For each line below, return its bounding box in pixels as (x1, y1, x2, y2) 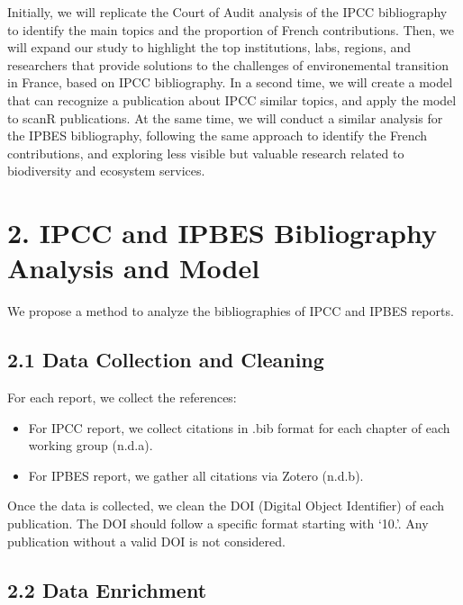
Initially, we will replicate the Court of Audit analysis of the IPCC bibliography (7, 3, 448, 21)
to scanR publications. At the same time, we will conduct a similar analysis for (7, 108, 443, 127)
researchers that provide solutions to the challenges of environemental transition (7, 55, 449, 74)
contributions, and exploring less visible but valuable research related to (7, 143, 404, 162)
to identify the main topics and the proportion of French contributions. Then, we (7, 20, 455, 39)
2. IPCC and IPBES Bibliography (7, 214, 437, 251)
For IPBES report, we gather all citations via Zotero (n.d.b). (28, 465, 364, 484)
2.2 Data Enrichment (7, 575, 207, 603)
